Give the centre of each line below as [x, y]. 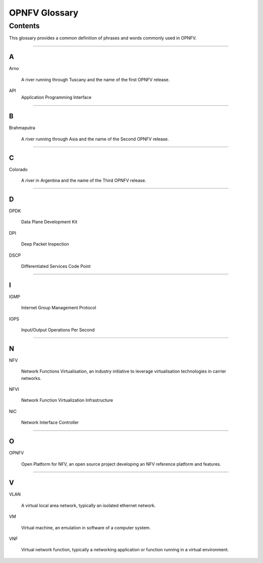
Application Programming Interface [56, 97]
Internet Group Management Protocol [59, 308]
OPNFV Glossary [44, 13]
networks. [31, 378]
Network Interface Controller [50, 422]
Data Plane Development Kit [49, 222]
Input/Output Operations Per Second [58, 330]
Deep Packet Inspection [45, 244]
